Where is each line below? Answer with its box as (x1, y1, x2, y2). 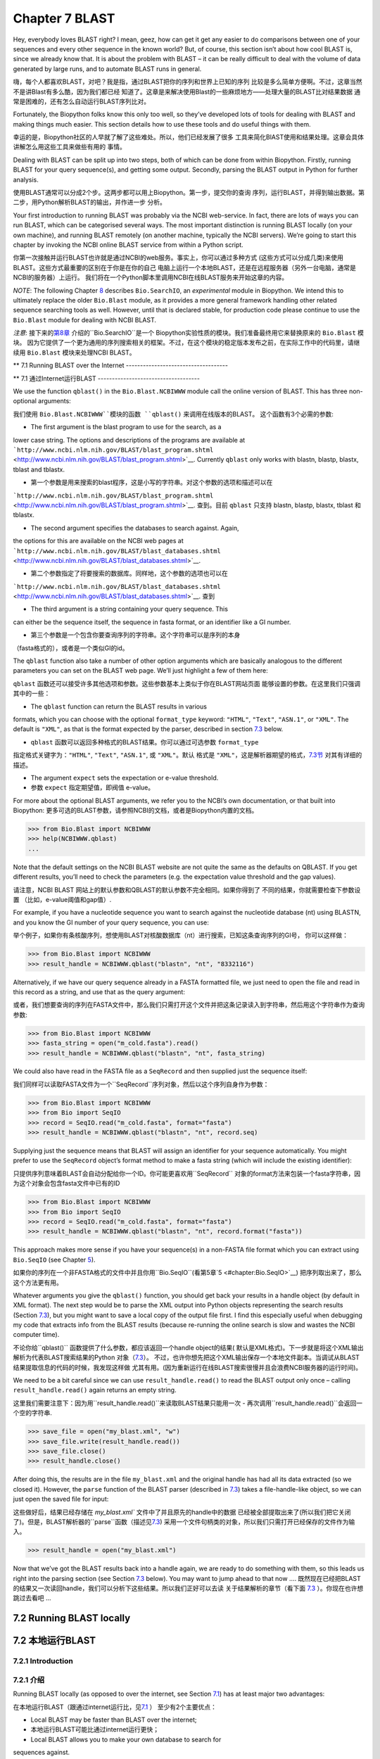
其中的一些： (13, 690, 51, 698)
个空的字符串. (13, 1409, 53, 1417)
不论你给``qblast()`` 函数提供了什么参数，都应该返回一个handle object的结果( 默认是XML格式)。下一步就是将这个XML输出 (13, 1343, 364, 1352)
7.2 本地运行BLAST (13, 1634, 96, 1646)
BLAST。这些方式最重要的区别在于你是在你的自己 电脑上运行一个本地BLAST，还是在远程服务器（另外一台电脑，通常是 (13, 263, 357, 272)
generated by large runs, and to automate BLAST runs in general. (13, 64, 202, 73)
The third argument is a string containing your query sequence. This (30, 605, 229, 614)
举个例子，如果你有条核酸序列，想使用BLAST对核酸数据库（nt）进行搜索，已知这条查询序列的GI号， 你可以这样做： (13, 931, 348, 939)
